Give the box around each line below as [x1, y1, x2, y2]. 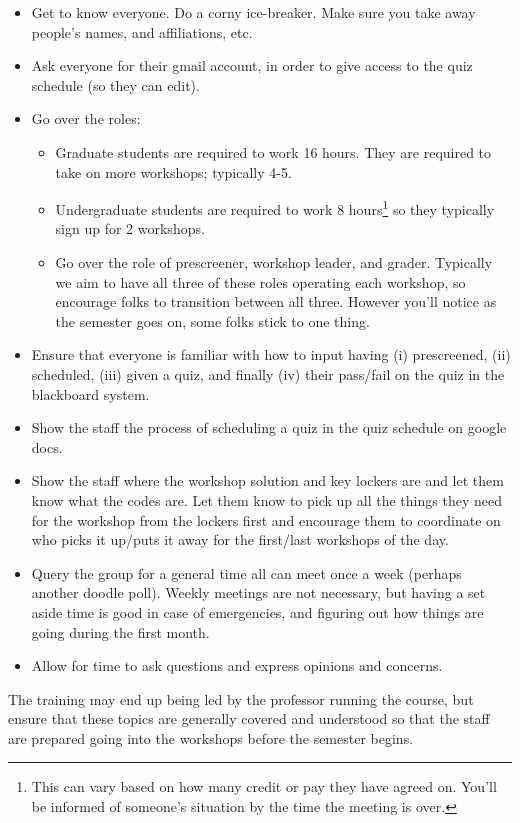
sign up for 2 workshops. [55, 218, 205, 239]
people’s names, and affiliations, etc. [31, 21, 253, 42]
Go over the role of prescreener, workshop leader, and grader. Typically [55, 252, 493, 272]
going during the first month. [31, 621, 210, 642]
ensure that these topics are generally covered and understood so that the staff [8, 708, 490, 729]
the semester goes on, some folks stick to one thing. [55, 310, 370, 331]
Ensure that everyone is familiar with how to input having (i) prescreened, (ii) [31, 344, 511, 365]
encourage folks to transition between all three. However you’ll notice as [55, 291, 497, 312]
